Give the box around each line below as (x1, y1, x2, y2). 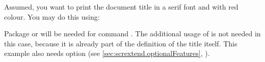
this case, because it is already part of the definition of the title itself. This (4, 38, 237, 48)
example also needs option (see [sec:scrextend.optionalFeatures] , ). (4, 48, 210, 58)
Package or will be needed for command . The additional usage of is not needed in (4, 28, 261, 39)
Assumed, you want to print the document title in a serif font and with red (4, 2, 238, 12)
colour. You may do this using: (4, 11, 100, 22)
